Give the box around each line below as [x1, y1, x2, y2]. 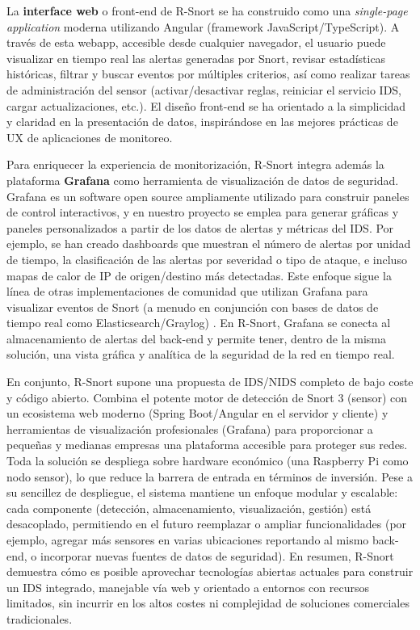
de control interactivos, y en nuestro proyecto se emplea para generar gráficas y [6, 204, 399, 220]
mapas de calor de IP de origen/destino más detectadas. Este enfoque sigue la [6, 267, 392, 283]
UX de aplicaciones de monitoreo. [6, 128, 173, 145]
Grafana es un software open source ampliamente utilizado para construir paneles [6, 187, 409, 204]
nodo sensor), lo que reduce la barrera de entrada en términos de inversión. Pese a [6, 468, 413, 485]
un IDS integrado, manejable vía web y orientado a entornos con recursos [6, 578, 370, 595]
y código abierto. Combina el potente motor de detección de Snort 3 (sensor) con [6, 388, 408, 405]
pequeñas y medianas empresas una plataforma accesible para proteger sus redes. [6, 436, 408, 453]
